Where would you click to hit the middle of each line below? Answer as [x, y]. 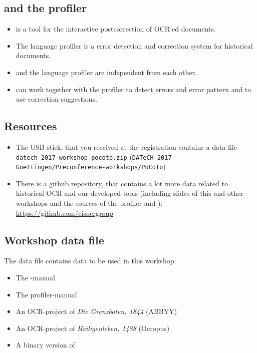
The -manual [35, 278]
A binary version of [45, 345]
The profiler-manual [46, 294]
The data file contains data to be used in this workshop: [90, 261]
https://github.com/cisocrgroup [65, 213]
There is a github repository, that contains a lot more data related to [122, 183]
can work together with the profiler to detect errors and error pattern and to [134, 89]
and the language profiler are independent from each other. [106, 72]
